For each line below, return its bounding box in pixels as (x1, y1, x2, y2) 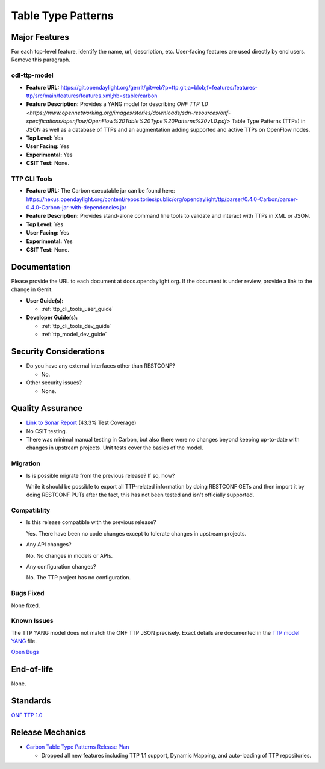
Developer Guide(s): (26, 313, 78, 321)
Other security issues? (26, 379, 82, 386)
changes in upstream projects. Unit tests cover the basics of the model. (26, 444, 204, 451)
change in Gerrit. (11, 286, 54, 293)
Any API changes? (26, 541, 72, 548)
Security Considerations (11, 347, 105, 357)
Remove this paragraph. (11, 56, 70, 63)
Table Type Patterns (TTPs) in (231, 117, 306, 125)
